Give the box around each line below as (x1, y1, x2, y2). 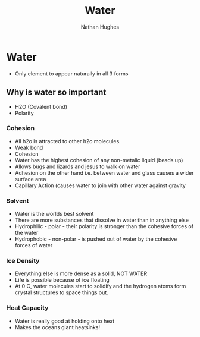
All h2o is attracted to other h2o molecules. (14, 137, 121, 144)
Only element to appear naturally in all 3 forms (14, 70, 129, 77)
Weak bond (14, 144, 43, 151)
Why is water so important (6, 87, 107, 97)
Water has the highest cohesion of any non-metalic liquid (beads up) (14, 156, 183, 163)
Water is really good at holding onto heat (14, 317, 115, 325)
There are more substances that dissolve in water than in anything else (14, 216, 189, 223)
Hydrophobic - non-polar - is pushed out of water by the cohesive (14, 235, 177, 242)
